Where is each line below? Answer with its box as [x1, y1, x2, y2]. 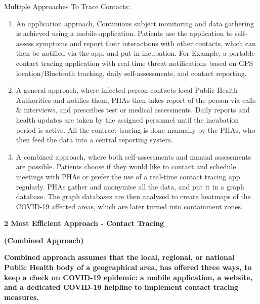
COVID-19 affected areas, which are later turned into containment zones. [16, 201, 243, 211]
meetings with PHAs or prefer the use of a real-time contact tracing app [16, 171, 240, 181]
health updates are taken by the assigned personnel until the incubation [16, 114, 239, 125]
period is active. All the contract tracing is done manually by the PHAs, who [16, 124, 255, 135]
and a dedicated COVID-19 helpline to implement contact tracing [4, 282, 239, 292]
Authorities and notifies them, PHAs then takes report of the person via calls [16, 94, 256, 105]
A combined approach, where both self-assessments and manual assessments [16, 151, 251, 162]
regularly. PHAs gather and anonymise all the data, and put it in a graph [16, 181, 244, 192]
